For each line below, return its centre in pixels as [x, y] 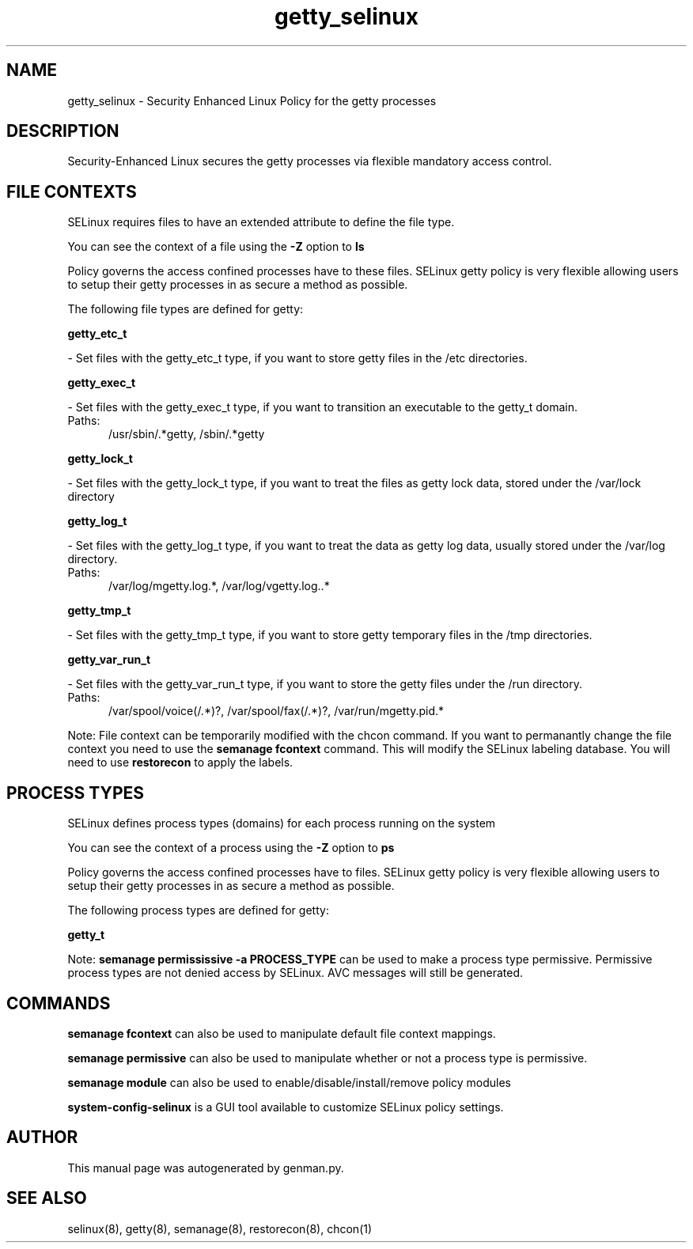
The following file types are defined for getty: [186, 309]
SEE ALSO [47, 1198]
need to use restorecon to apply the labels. [180, 763]
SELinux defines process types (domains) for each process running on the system [282, 823]
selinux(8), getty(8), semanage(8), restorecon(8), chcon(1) [220, 1228]
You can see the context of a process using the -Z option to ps [231, 848]
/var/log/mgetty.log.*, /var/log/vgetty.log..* [219, 586]
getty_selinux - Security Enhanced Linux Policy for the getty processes [252, 100]
